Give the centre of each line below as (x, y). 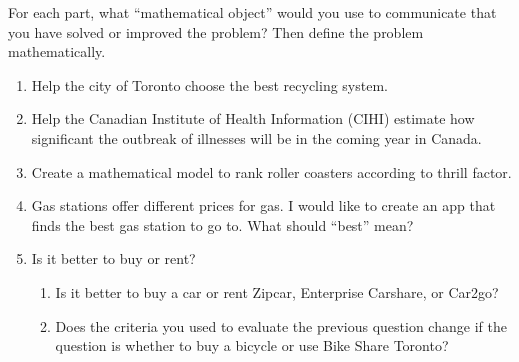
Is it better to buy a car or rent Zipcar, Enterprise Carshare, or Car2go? (277, 291)
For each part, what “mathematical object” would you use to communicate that (252, 12)
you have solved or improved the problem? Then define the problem (216, 31)
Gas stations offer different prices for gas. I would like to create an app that (263, 205)
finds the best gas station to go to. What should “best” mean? (222, 224)
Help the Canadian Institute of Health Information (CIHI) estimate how (253, 118)
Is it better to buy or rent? (113, 258)
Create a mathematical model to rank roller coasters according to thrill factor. (271, 171)
